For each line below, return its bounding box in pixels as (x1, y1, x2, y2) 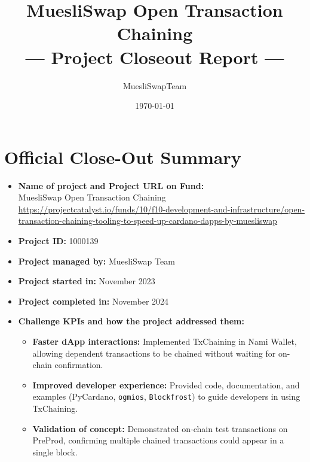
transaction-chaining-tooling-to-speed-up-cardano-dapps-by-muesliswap (18, 214, 278, 227)
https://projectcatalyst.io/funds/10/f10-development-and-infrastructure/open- (18, 202, 305, 215)
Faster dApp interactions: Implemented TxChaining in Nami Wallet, (32, 335, 297, 347)
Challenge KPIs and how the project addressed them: (18, 315, 244, 327)
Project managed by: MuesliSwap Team (18, 254, 175, 267)
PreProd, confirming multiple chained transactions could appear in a (32, 434, 284, 446)
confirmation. (54, 358, 103, 371)
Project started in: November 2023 (18, 275, 155, 287)
